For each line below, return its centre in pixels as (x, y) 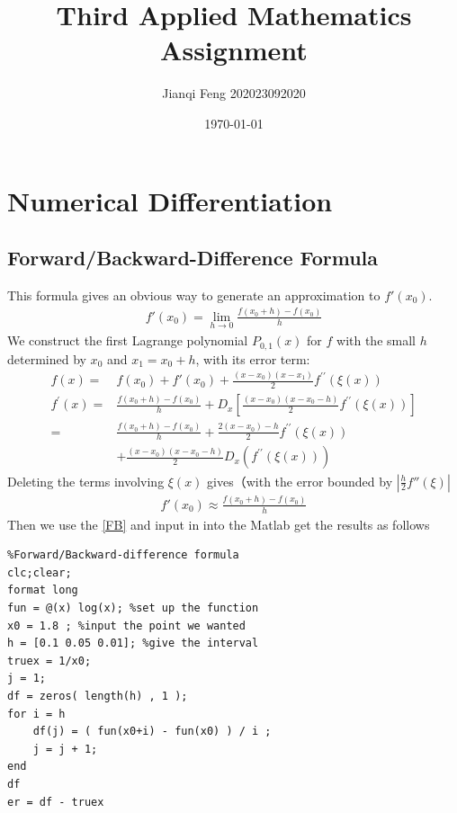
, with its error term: (253, 358)
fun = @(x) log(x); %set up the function (133, 608)
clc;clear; (40, 572)
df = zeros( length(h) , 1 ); (98, 697)
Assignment (234, 50)
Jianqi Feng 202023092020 (234, 93)
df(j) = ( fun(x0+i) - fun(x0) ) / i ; (152, 732)
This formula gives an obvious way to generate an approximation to (194, 295)
